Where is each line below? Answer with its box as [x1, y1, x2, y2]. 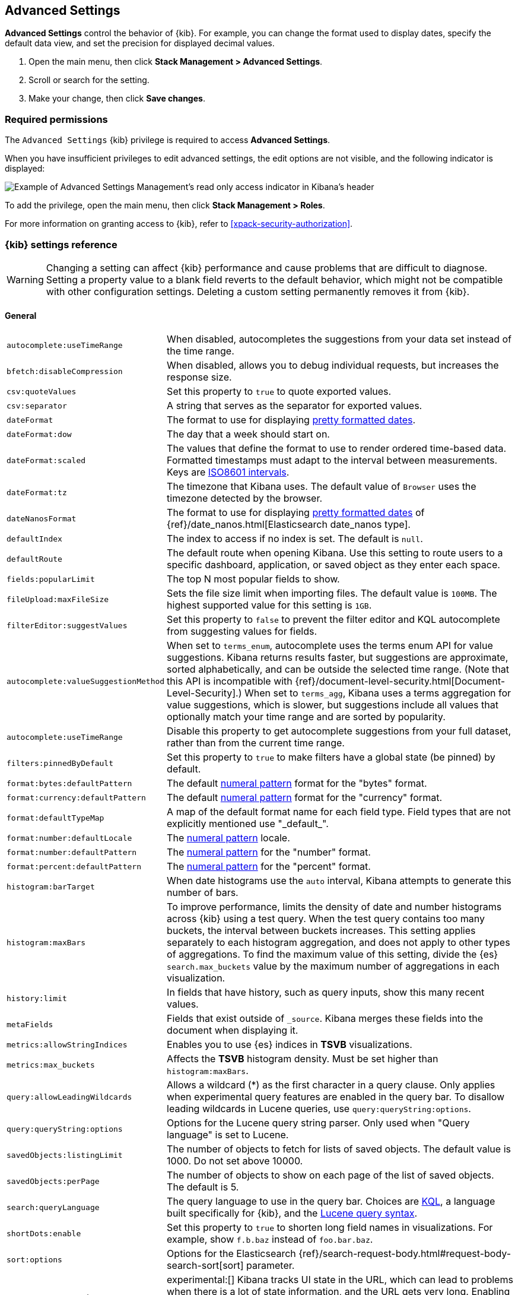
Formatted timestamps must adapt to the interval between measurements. [167, 454, 498, 467]
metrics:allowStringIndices [7, 1040, 128, 1049]
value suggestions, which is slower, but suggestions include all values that [167, 699, 498, 711]
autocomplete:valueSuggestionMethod [7, 676, 165, 686]
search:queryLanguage [7, 1202, 100, 1212]
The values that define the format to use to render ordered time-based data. [167, 442, 507, 455]
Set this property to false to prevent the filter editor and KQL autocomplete [167, 613, 500, 626]
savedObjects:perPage [7, 1176, 100, 1186]
